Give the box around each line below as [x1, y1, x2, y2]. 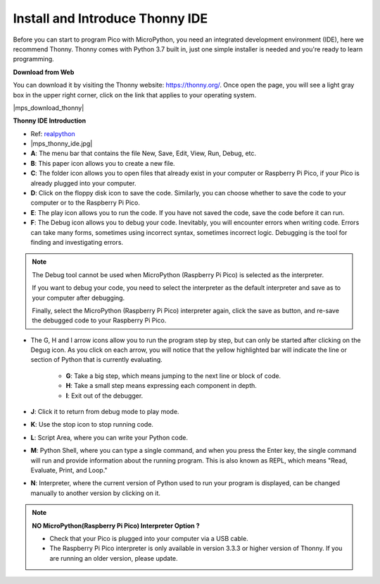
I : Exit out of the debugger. [65, 391, 144, 400]
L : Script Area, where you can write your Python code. [30, 433, 188, 442]
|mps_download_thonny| [13, 103, 84, 112]
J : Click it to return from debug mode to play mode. [30, 408, 179, 416]
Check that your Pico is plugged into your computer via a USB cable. [49, 534, 249, 542]
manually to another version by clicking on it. [30, 489, 161, 497]
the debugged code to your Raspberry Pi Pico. [32, 316, 167, 324]
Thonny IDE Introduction [13, 116, 87, 125]
